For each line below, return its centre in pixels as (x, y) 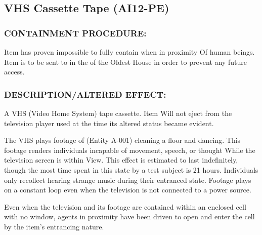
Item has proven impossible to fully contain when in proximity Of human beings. (129, 52)
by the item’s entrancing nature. (54, 226)
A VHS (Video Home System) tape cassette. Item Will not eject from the (118, 113)
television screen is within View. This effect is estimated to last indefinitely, (121, 160)
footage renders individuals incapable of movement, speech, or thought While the (130, 150)
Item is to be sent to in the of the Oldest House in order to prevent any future (125, 62)
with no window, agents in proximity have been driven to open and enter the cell (129, 217)
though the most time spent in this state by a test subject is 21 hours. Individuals (131, 169)
